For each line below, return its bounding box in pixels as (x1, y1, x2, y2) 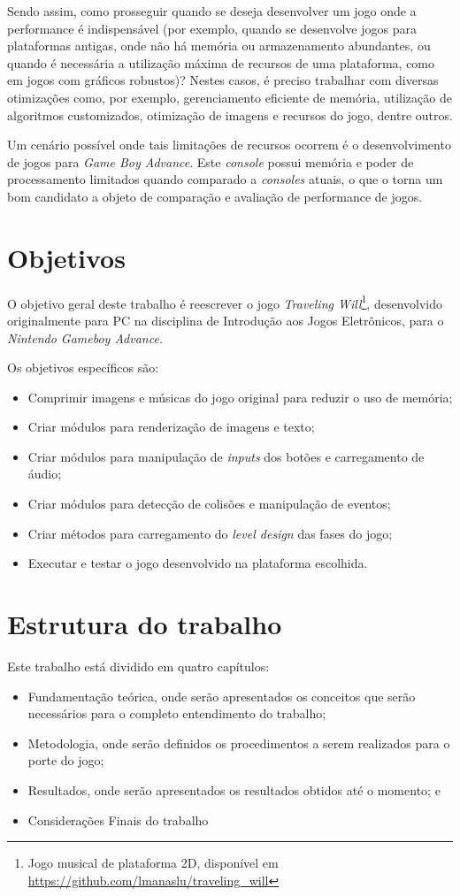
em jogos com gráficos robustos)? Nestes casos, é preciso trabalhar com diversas (7, 71, 439, 89)
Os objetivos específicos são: (7, 358, 159, 377)
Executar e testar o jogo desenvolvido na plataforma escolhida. (27, 554, 368, 572)
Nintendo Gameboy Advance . (7, 328, 163, 347)
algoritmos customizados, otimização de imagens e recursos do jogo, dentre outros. (7, 105, 453, 124)
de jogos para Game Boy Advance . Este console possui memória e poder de (7, 152, 414, 171)
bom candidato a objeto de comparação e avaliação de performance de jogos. (7, 187, 423, 205)
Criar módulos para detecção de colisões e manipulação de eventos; (27, 494, 391, 513)
